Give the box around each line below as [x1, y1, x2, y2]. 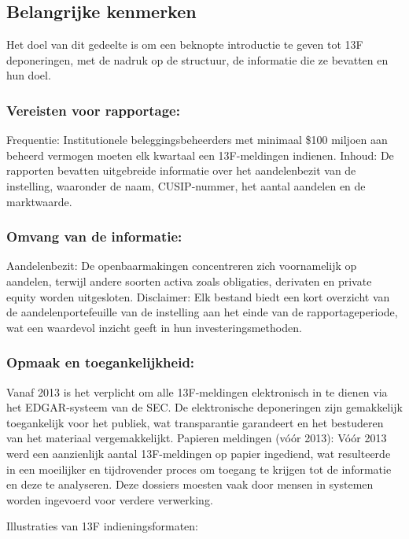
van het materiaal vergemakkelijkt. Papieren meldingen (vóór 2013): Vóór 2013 [6, 430, 387, 446]
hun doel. [6, 67, 51, 83]
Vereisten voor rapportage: [6, 100, 180, 120]
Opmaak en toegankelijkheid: [6, 353, 195, 372]
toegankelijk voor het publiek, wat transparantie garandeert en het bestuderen [6, 414, 384, 430]
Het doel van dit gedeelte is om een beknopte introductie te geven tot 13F [6, 36, 363, 53]
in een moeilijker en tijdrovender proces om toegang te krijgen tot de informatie [6, 460, 392, 477]
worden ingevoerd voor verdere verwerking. [6, 491, 213, 508]
